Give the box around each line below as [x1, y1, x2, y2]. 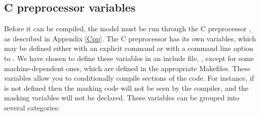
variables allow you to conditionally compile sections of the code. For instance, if [4, 73, 254, 83]
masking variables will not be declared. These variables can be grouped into [4, 92, 239, 103]
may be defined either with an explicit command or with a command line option [4, 43, 253, 53]
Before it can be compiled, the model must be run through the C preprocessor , [4, 23, 251, 34]
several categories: [4, 102, 60, 112]
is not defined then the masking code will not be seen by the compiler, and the [4, 82, 249, 93]
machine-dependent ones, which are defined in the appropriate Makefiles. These [4, 63, 251, 73]
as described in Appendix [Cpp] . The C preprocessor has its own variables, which [4, 33, 256, 43]
